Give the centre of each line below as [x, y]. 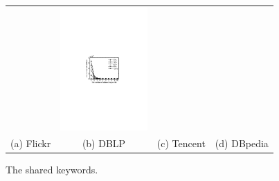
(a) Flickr [31, 143]
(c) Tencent [181, 143]
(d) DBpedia [242, 143]
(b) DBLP [104, 143]
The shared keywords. [52, 170]
